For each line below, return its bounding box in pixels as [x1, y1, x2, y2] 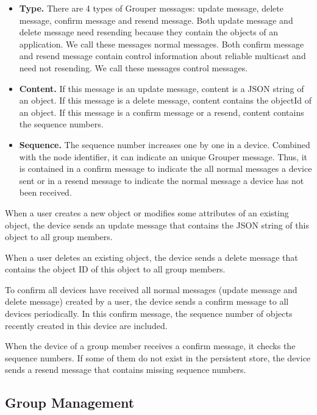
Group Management [5, 393, 135, 412]
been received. [19, 186, 72, 199]
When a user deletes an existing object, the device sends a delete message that [5, 250, 298, 263]
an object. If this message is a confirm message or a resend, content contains [19, 105, 304, 118]
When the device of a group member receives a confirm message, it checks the [5, 339, 296, 352]
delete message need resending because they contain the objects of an [19, 26, 279, 38]
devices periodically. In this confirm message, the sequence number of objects [5, 307, 293, 320]
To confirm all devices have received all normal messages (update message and [5, 283, 297, 296]
